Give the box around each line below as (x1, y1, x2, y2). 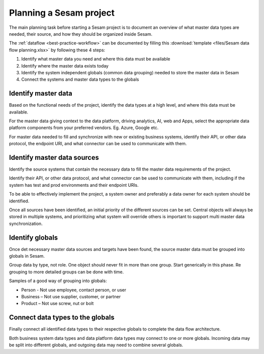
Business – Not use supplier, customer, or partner (21, 294, 121, 300)
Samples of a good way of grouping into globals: (9, 278, 107, 284)
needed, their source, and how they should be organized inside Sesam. (9, 31, 153, 37)
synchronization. (9, 221, 43, 226)
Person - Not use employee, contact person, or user (21, 287, 127, 293)
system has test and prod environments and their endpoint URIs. (9, 182, 139, 188)
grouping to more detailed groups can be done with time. (9, 269, 124, 275)
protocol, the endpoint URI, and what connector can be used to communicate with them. (9, 141, 187, 147)
